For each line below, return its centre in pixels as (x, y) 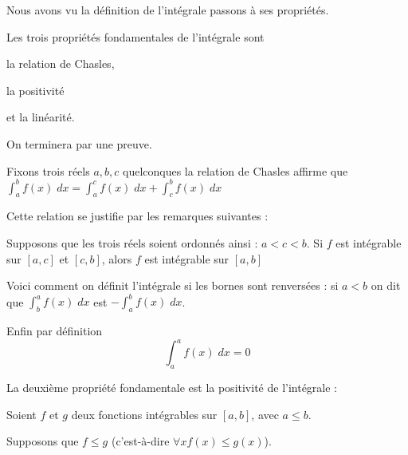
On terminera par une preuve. (79, 143)
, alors (117, 258)
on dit (386, 285)
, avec (265, 414)
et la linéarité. (41, 117)
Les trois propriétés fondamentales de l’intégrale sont (135, 36)
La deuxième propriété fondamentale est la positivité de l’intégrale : (172, 388)
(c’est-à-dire (140, 441)
